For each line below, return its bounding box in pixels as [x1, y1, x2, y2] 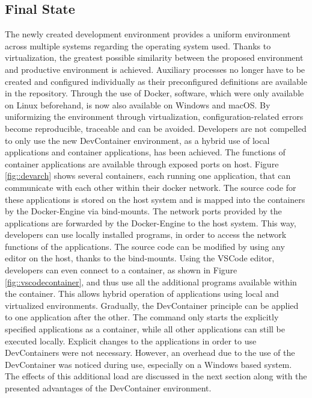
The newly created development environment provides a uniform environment [5, 28, 291, 40]
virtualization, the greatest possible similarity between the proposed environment [5, 51, 304, 64]
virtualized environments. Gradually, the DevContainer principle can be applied [5, 299, 299, 311]
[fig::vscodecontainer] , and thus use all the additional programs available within [5, 275, 297, 288]
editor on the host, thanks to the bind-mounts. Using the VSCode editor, [5, 252, 275, 264]
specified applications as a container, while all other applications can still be [5, 323, 285, 335]
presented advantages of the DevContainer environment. [5, 382, 212, 394]
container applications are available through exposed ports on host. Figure [5, 157, 279, 170]
